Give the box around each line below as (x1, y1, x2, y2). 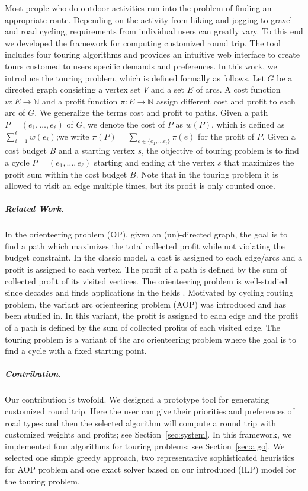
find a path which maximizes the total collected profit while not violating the (5, 239, 285, 252)
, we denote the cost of (82, 118, 165, 130)
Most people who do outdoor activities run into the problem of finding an (5, 2, 272, 14)
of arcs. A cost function (195, 83, 281, 96)
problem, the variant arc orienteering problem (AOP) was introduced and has (5, 297, 287, 310)
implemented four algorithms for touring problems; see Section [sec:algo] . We (5, 439, 285, 452)
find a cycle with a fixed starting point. (5, 344, 147, 357)
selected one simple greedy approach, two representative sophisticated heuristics (5, 451, 294, 464)
